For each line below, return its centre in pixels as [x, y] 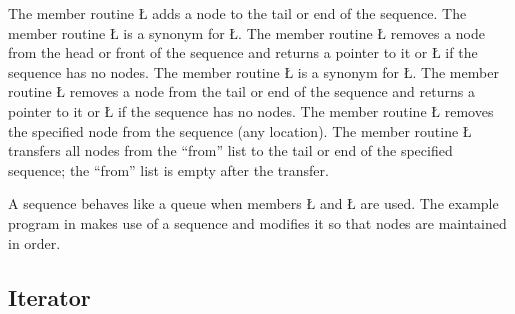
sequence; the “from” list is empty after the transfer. [168, 169]
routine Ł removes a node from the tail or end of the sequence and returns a [241, 91]
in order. [34, 242]
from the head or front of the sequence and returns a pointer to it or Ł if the [243, 52]
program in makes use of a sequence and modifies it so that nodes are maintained [257, 222]
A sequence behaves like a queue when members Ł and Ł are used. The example [253, 203]
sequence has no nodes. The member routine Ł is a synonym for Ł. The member [253, 71]
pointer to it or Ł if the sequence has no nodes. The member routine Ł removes [251, 110]
